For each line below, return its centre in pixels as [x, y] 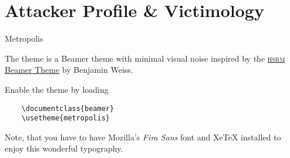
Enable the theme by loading [57, 89]
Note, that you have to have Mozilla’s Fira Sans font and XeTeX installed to [143, 137]
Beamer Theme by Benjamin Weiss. [69, 70]
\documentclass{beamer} [68, 108]
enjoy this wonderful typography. [64, 148]
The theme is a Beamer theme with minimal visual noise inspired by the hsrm [145, 58]
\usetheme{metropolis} [65, 118]
